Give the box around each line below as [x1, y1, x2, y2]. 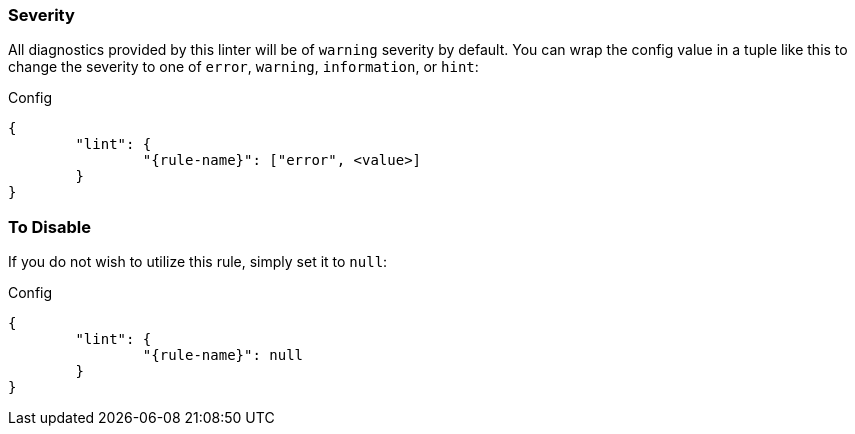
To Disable [8, 216, 91, 237]
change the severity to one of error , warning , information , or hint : [8, 58, 479, 76]
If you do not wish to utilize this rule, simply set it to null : [8, 253, 388, 271]
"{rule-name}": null [142, 347, 304, 364]
